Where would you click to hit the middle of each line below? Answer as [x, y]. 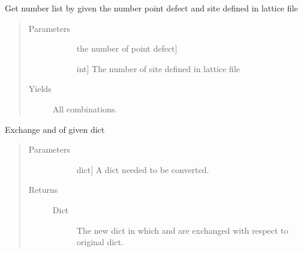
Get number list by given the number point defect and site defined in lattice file [151, 8]
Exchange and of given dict [55, 129]
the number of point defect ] [127, 48]
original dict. [100, 242]
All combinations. [85, 108]
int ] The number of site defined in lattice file [158, 68]
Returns [43, 190]
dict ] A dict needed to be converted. [143, 169]
